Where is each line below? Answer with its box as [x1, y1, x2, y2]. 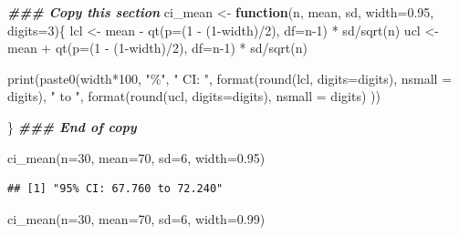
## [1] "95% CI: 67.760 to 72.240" [7, 182, 224, 196]
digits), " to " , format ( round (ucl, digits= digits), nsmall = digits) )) [7, 87, 381, 106]
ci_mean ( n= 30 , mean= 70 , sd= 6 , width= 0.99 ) [7, 209, 266, 228]
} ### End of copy [7, 117, 137, 136]
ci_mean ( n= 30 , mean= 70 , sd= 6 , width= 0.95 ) [7, 148, 266, 167]
